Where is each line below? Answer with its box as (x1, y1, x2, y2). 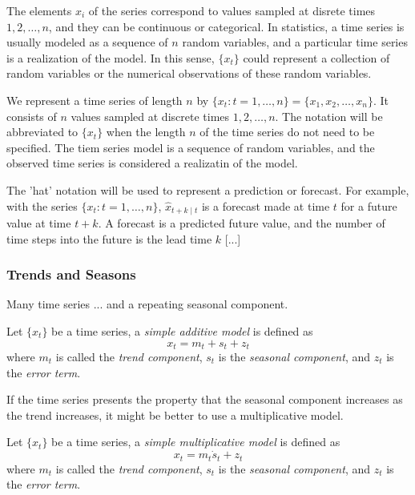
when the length (106, 123, 186, 140)
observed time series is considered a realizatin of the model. (6, 155, 298, 171)
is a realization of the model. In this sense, (6, 49, 215, 66)
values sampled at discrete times (71, 107, 230, 124)
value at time (6, 214, 71, 231)
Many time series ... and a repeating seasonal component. (6, 296, 288, 312)
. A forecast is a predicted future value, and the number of (98, 214, 385, 231)
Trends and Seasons (6, 264, 136, 284)
